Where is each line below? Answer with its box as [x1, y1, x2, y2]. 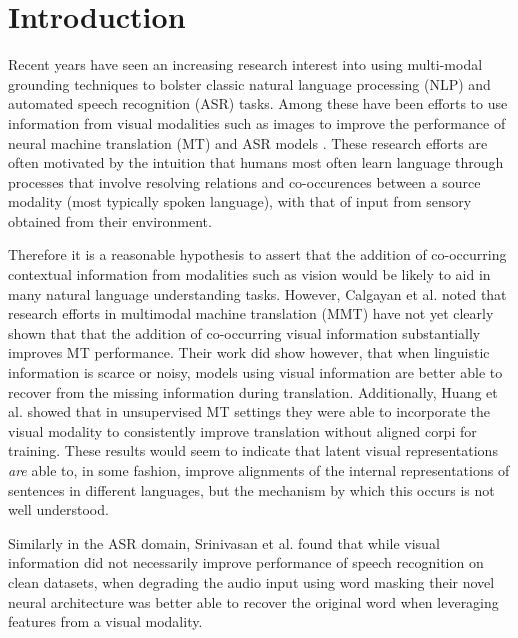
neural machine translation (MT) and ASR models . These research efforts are [8, 132, 488, 153]
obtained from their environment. [8, 210, 212, 231]
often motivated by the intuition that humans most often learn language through [8, 152, 504, 173]
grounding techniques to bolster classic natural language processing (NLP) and [8, 73, 491, 94]
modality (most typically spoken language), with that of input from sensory [8, 191, 472, 212]
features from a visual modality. [8, 611, 203, 632]
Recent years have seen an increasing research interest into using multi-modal [8, 54, 483, 75]
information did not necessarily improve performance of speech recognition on [8, 552, 484, 573]
